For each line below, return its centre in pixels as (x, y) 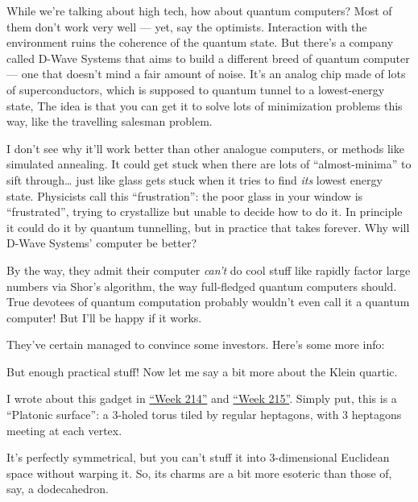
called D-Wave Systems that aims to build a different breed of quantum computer (208, 58)
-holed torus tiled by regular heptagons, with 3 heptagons (260, 415)
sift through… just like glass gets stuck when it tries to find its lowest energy (195, 179)
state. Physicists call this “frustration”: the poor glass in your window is (185, 195)
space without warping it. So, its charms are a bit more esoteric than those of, (199, 473)
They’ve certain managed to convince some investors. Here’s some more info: (196, 344)
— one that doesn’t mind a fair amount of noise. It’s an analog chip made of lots (206, 74)
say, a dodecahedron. (58, 489)
